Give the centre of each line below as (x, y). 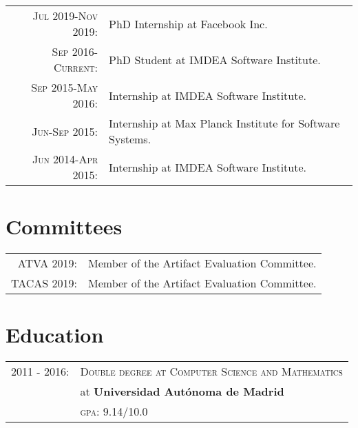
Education (55, 335)
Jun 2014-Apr (65, 159)
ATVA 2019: (48, 263)
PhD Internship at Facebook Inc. (188, 23)
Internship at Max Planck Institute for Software (224, 123)
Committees (64, 226)
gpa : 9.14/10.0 (114, 411)
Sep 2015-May (65, 87)
